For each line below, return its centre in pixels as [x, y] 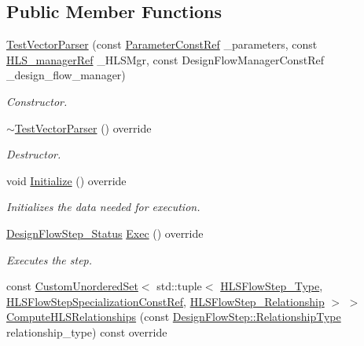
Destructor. [34, 154]
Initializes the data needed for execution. [103, 207]
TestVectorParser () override [83, 127]
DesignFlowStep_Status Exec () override [105, 233]
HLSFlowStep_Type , [272, 286]
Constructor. [37, 101]
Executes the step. [50, 259]
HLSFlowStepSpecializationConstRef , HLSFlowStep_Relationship [165, 301]
